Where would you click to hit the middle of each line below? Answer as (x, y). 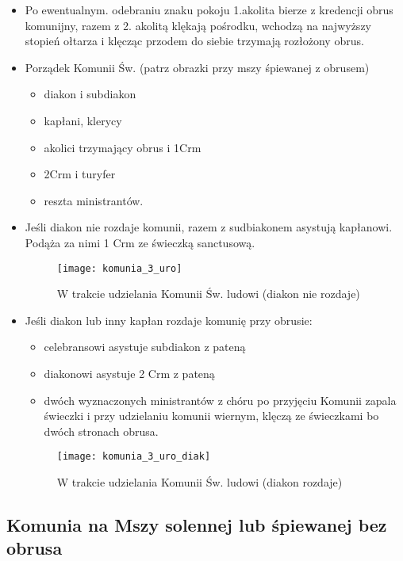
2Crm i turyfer (80, 174)
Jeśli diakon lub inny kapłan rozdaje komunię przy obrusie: (169, 320)
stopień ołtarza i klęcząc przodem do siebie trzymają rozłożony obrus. (194, 41)
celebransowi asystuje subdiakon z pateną (145, 347)
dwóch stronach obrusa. (101, 431)
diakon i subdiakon (90, 94)
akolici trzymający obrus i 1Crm (123, 147)
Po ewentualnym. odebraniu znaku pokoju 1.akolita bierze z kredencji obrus (209, 10)
